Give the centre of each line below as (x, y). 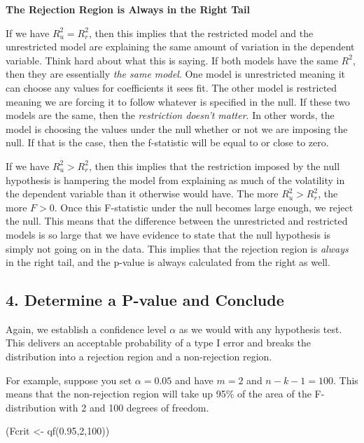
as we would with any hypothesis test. (260, 329)
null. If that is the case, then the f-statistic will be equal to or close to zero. (167, 142)
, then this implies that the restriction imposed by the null (214, 166)
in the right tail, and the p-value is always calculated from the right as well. (168, 262)
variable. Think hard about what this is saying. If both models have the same (172, 60)
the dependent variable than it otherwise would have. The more (142, 194)
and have (194, 380)
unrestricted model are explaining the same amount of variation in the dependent (180, 47)
